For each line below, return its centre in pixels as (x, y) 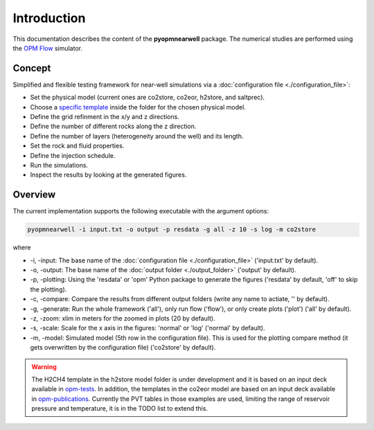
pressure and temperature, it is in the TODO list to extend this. (119, 409)
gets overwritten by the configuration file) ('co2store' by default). (123, 348)
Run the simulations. (59, 165)
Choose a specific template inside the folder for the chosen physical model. (138, 107)
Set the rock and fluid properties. (77, 146)
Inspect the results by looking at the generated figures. (108, 175)
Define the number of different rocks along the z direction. (113, 126)
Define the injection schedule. (73, 155)
